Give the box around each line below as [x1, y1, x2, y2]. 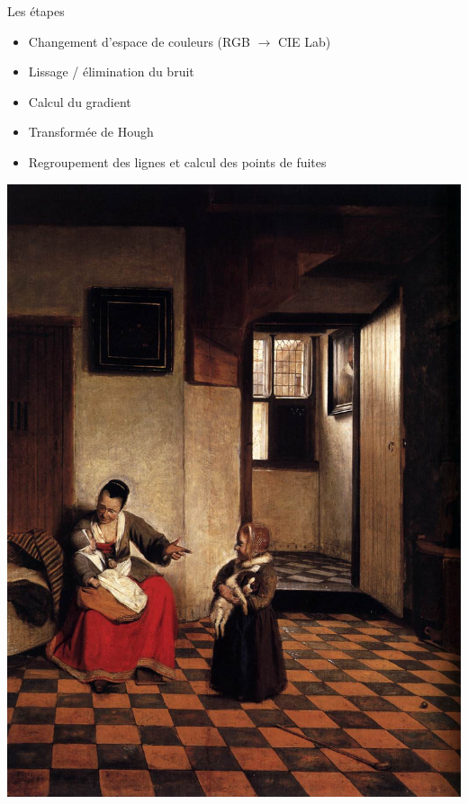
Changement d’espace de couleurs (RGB [28, 31, 250, 50]
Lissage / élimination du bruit [28, 62, 194, 81]
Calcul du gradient [28, 92, 131, 111]
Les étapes [7, 2, 65, 20]
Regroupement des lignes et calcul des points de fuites [28, 152, 327, 171]
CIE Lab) [277, 31, 331, 50]
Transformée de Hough [28, 122, 154, 141]
